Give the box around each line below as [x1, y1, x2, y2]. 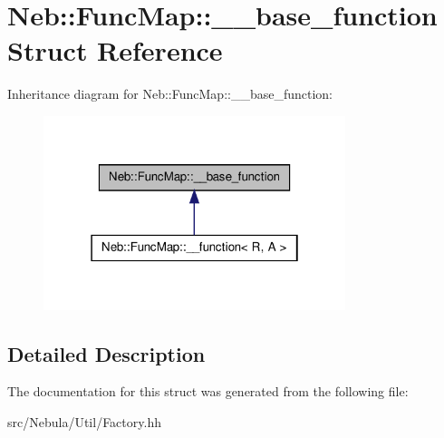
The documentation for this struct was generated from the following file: [7, 382, 409, 401]
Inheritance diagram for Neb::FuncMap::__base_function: [7, 84, 333, 103]
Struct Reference [7, 32, 223, 69]
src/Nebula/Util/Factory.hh [7, 412, 161, 431]
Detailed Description [7, 339, 206, 367]
